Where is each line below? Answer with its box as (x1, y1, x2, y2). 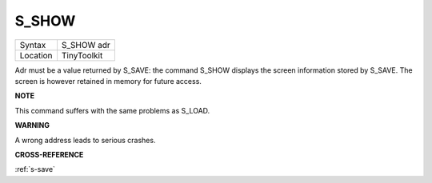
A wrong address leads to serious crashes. (14, 135, 156, 145)
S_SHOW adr (61, 39, 111, 50)
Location (19, 50, 53, 61)
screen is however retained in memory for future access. (14, 76, 202, 86)
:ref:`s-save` (14, 165, 56, 174)
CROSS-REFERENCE (14, 149, 84, 159)
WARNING (14, 121, 50, 130)
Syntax (19, 39, 46, 50)
